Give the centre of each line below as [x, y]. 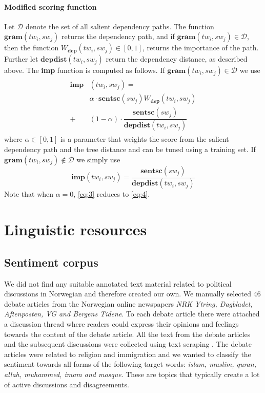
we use [250, 70]
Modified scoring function [50, 6]
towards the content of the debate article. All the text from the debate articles [127, 334]
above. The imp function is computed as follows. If [85, 70]
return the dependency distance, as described [177, 59]
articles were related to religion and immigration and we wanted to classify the [128, 354]
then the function [32, 48]
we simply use [98, 159]
